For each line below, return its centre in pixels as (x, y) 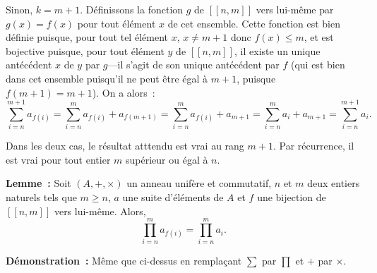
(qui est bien (318, 65)
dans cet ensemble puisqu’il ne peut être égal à (107, 78)
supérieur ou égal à (167, 159)
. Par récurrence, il (313, 146)
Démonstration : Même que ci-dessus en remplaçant (124, 261)
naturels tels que (41, 197)
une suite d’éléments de (173, 197)
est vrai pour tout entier (58, 159)
